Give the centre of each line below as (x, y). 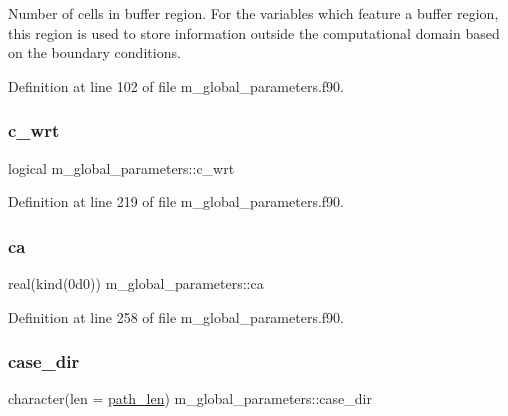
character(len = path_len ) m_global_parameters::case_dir (190, 398)
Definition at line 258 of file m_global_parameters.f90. (176, 316)
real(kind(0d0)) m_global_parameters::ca (136, 283)
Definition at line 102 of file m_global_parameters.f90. (176, 85)
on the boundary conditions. (94, 52)
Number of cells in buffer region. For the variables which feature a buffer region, (253, 13)
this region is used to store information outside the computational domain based (254, 32)
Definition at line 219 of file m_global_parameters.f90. (176, 201)
